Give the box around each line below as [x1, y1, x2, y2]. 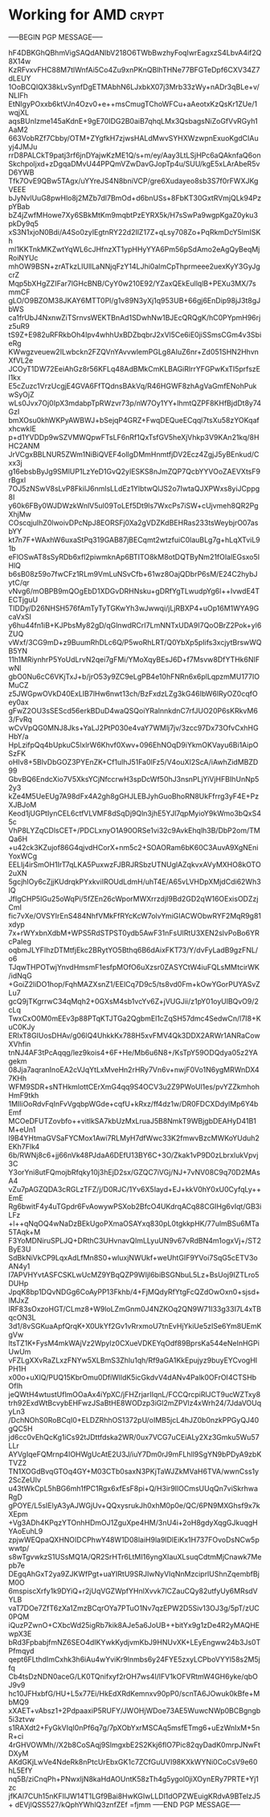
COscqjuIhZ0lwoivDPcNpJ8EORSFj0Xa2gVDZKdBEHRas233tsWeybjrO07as [8, 517, 259, 528]
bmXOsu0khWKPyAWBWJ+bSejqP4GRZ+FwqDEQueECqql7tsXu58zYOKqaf [8, 415, 260, 425]
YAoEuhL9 [8, 1526, 43, 1535]
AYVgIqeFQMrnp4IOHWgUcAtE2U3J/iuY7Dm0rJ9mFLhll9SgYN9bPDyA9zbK [8, 1449, 262, 1459]
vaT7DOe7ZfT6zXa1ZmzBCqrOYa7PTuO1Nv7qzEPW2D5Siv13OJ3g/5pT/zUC [8, 1603, 260, 1613]
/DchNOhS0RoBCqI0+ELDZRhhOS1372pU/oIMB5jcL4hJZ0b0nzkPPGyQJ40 [8, 1415, 260, 1424]
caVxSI [8, 611, 32, 621]
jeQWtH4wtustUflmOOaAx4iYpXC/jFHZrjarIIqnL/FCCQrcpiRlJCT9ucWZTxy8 [8, 1389, 261, 1399]
